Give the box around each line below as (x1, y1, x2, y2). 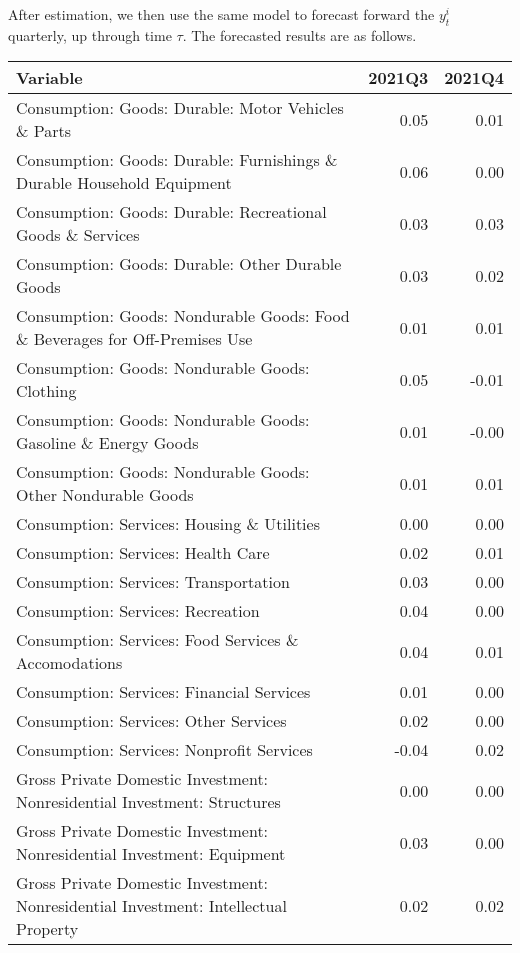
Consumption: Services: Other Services (16, 709, 287, 733)
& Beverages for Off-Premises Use (16, 327, 253, 351)
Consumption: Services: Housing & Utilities (16, 512, 320, 536)
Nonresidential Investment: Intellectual (16, 894, 287, 918)
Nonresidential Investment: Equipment (16, 842, 286, 866)
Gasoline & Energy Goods (16, 431, 199, 455)
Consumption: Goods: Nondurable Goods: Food (16, 304, 350, 328)
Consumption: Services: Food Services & (16, 628, 299, 652)
